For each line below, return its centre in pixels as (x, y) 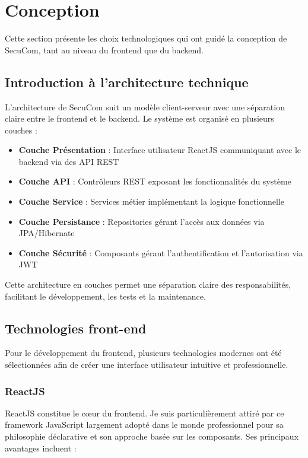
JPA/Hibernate (47, 233)
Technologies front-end (76, 328)
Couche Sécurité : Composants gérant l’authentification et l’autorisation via (161, 252)
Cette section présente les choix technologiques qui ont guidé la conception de (146, 38)
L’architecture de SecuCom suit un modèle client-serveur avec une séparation (145, 106)
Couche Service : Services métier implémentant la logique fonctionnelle (151, 201)
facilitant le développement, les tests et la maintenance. (105, 296)
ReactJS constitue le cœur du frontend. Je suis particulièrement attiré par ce (145, 413)
